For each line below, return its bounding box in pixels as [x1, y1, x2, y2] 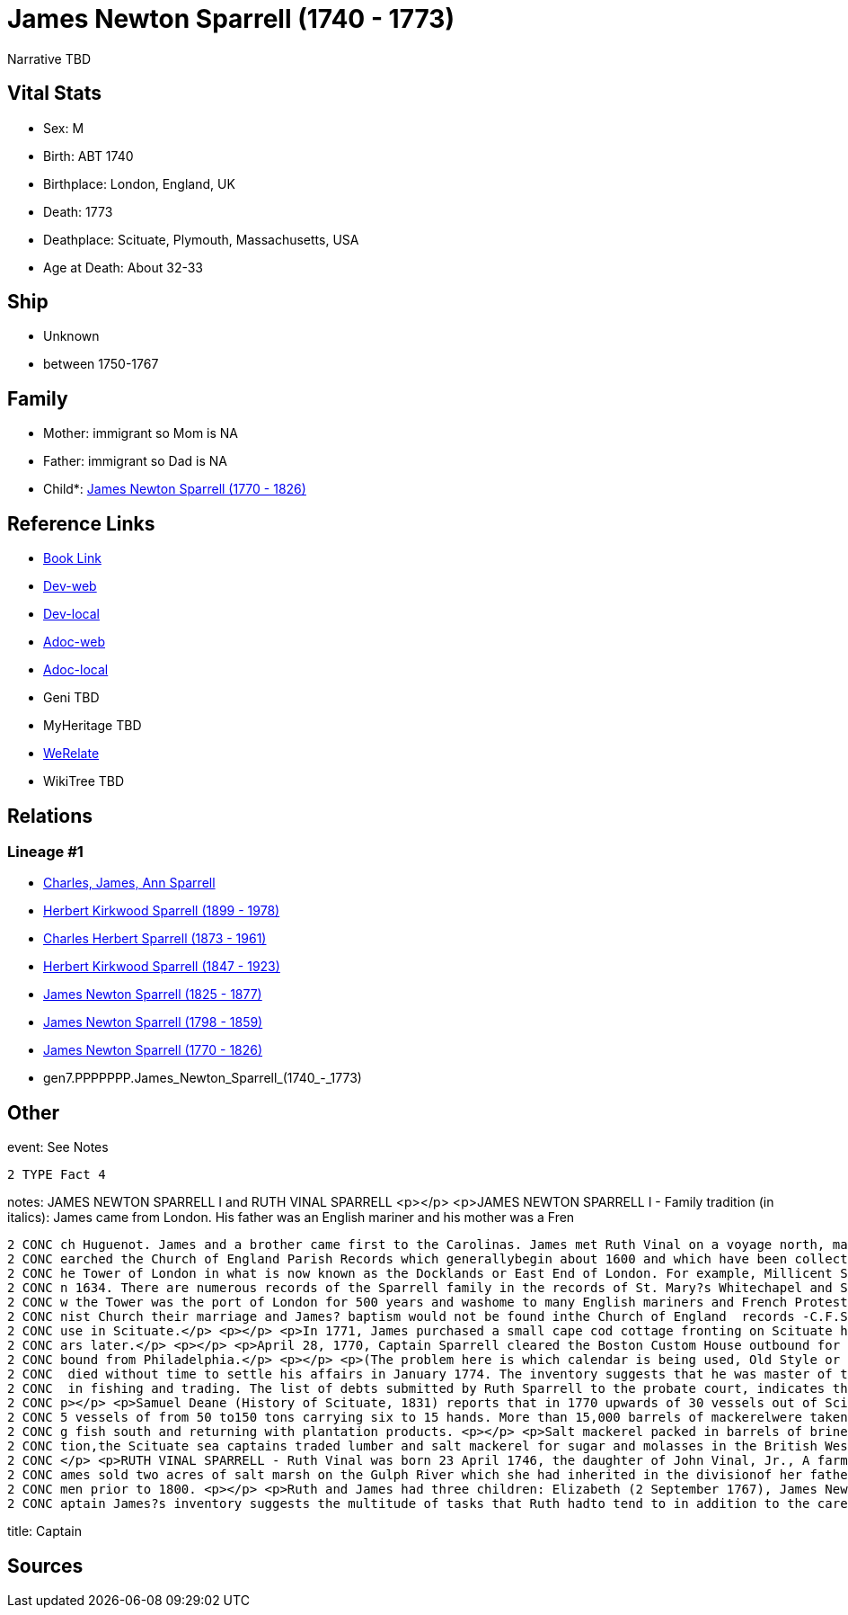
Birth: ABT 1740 [43, 147, 134, 164]
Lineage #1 [7, 842, 84, 861]
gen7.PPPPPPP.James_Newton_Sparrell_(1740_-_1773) [43, 1070, 362, 1086]
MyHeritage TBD [43, 718, 142, 734]
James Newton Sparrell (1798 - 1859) [43, 1014, 263, 1031]
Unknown [43, 328, 100, 344]
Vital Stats [7, 82, 102, 105]
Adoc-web [43, 634, 106, 650]
